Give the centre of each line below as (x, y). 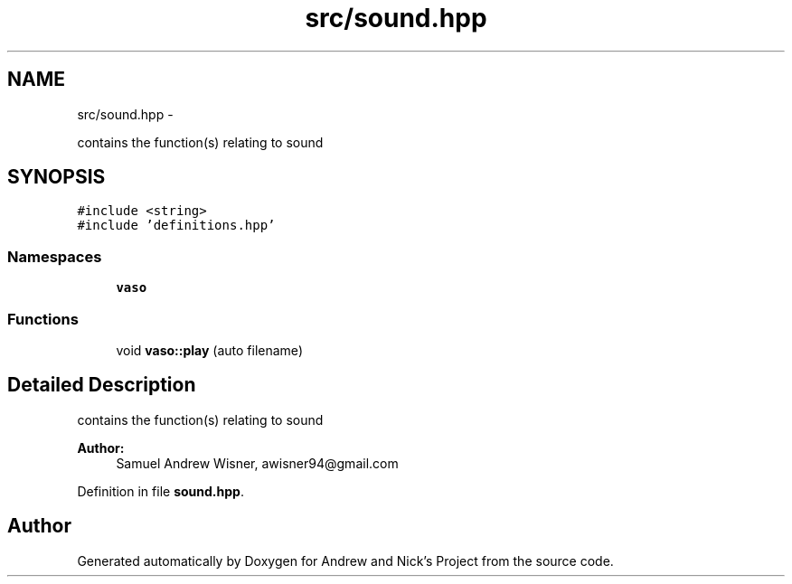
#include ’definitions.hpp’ (176, 226)
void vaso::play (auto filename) (209, 350)
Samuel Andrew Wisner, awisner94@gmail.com (257, 463)
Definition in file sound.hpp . (160, 491)
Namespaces (55, 256)
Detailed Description (102, 385)
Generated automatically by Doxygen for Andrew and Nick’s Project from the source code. (345, 560)
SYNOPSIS (57, 177)
